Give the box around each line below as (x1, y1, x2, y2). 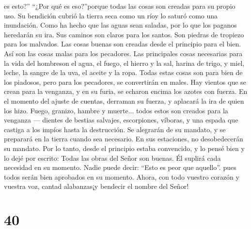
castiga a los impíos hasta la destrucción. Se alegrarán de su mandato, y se (4, 124, 226, 134)
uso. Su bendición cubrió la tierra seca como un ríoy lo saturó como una (4, 10, 218, 20)
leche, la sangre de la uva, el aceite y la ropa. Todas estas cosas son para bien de (4, 67, 243, 77)
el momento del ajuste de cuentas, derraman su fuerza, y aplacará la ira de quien (4, 95, 244, 106)
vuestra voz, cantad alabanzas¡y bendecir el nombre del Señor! (4, 181, 189, 191)
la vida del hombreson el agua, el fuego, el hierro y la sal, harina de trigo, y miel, (4, 58, 245, 68)
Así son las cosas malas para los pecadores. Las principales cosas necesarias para (4, 48, 243, 58)
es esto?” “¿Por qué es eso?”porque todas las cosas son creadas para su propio (4, 1, 235, 11)
